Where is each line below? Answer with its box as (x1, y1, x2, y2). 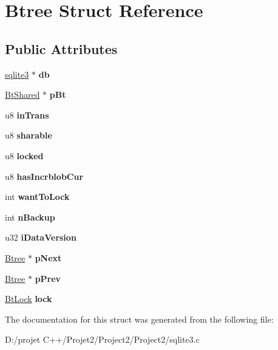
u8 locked (5, 149, 44, 162)
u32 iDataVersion (5, 231, 76, 244)
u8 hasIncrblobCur (5, 170, 84, 182)
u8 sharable (5, 129, 52, 142)
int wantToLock (5, 190, 70, 203)
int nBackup (5, 210, 55, 223)
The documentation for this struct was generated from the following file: (5, 312, 274, 325)
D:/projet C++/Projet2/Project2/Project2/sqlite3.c (5, 333, 200, 346)
